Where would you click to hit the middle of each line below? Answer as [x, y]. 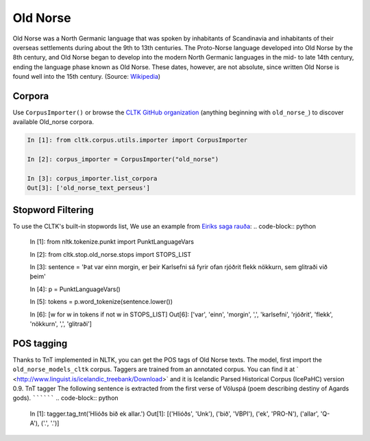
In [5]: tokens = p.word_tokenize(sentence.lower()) [101, 302]
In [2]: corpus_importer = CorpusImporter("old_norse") [123, 160]
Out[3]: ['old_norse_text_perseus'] [89, 188]
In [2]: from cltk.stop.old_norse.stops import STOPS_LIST [111, 254]
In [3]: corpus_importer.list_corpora [92, 178]
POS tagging [40, 343]
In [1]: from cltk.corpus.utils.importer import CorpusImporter [137, 140]
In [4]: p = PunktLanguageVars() [75, 289]
